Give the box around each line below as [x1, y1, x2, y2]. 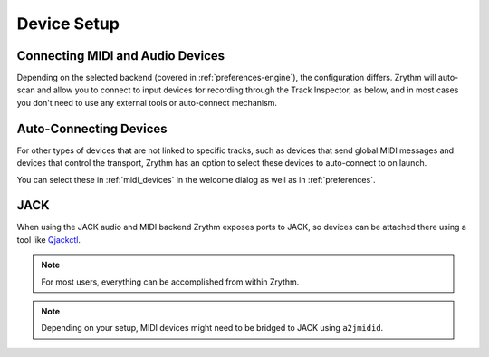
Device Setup [16, 14, 120, 34]
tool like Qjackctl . [16, 234, 81, 245]
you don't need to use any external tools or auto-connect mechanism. [16, 97, 278, 108]
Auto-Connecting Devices [16, 121, 168, 136]
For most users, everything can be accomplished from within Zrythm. [41, 276, 300, 287]
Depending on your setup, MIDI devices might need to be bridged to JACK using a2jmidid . [41, 323, 384, 333]
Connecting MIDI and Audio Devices [16, 48, 225, 63]
